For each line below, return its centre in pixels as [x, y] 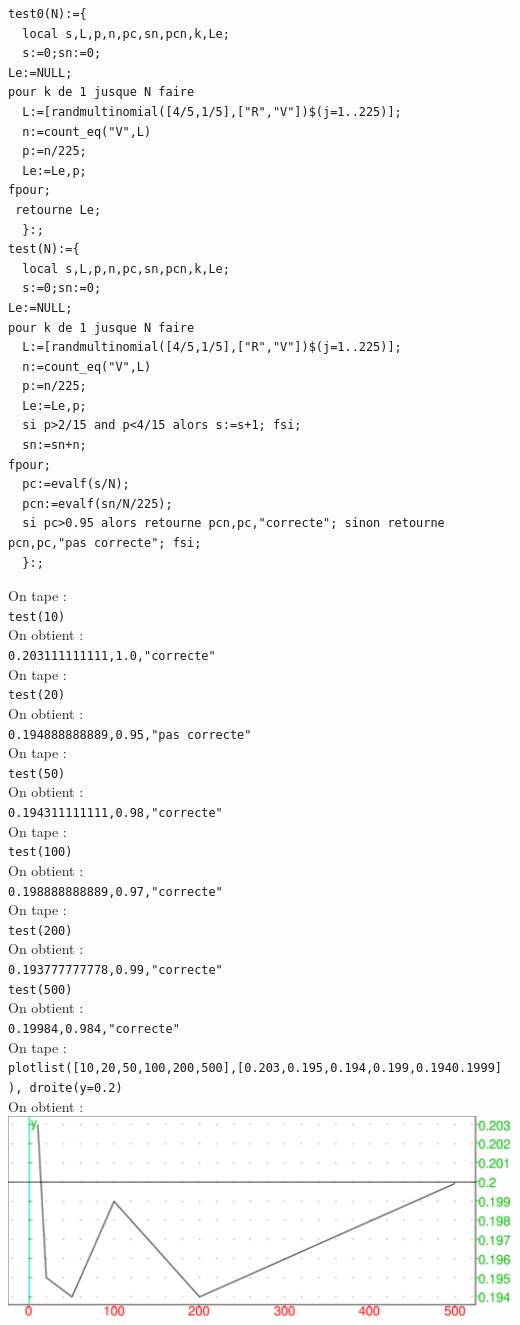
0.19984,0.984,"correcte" [94, 1028]
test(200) [40, 930]
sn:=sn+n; [54, 445]
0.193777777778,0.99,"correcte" [115, 970]
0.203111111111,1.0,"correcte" [112, 656]
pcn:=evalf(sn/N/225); [97, 503]
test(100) [40, 852]
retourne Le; [58, 209]
